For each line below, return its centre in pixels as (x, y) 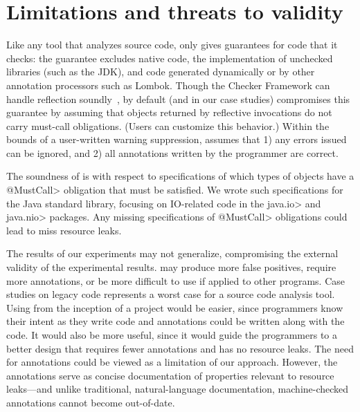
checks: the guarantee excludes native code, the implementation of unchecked (170, 58)
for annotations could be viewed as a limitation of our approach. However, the (172, 362)
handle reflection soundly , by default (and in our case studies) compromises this (178, 99)
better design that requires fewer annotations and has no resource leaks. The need (180, 348)
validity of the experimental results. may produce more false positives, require (171, 267)
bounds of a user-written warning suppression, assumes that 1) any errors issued (177, 139)
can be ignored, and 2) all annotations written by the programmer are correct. (172, 152)
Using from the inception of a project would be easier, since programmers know (175, 307)
